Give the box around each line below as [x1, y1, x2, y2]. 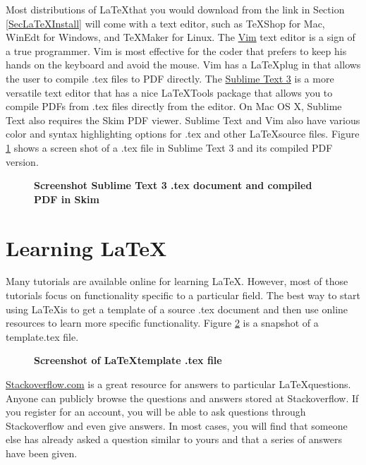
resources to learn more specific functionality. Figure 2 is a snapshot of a [6, 315, 319, 330]
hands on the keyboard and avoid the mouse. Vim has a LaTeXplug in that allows [6, 57, 361, 72]
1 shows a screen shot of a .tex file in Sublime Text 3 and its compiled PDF [6, 140, 333, 155]
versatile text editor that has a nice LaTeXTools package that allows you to [6, 85, 333, 99]
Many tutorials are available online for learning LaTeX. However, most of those [6, 274, 348, 289]
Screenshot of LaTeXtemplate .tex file [34, 353, 222, 368]
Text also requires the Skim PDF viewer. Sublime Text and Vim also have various [6, 112, 360, 127]
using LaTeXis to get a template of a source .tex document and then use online [6, 301, 348, 316]
